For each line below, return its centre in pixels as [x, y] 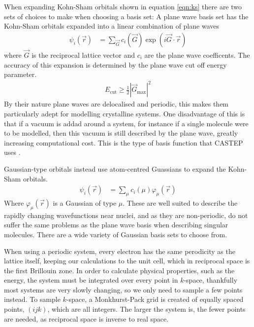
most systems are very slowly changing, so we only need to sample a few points [123, 289]
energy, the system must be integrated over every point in [91, 280]
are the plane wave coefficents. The [197, 55]
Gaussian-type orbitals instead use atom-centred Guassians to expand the [115, 168]
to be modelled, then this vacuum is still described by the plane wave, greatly [121, 133]
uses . [12, 152]
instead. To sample [32, 299]
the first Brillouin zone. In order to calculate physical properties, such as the [119, 270]
